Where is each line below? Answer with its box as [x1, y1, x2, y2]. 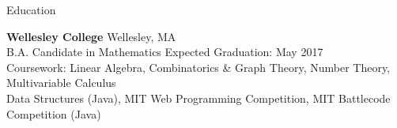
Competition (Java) [6, 105, 101, 122]
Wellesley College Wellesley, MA [6, 28, 176, 44]
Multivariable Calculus [6, 74, 116, 91]
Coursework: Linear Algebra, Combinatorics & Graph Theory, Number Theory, [6, 58, 390, 75]
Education [6, 2, 56, 17]
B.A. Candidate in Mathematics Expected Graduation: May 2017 [6, 43, 323, 60]
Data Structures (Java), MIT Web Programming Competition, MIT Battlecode [6, 89, 391, 106]
